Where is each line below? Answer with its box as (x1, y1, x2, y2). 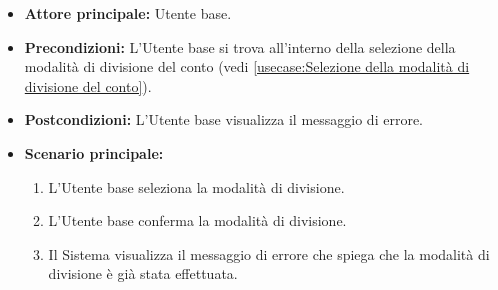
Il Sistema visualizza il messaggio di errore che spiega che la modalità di (48, 243, 490, 264)
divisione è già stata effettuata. (48, 263, 238, 284)
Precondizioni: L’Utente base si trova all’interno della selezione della (24, 36, 456, 57)
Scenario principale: (24, 142, 164, 163)
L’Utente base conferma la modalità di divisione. (48, 210, 347, 231)
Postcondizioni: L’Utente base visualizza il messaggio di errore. (24, 109, 423, 130)
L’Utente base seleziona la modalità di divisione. (48, 176, 345, 197)
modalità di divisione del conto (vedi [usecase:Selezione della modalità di (24, 56, 470, 77)
